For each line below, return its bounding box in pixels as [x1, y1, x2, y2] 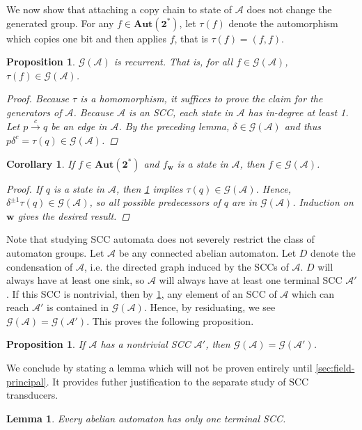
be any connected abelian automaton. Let [118, 245, 297, 260]
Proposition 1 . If [6, 337, 86, 351]
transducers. [6, 388, 58, 402]
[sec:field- [315, 360, 355, 375]
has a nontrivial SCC [100, 337, 191, 351]
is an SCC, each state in [128, 104, 233, 119]
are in [232, 195, 258, 209]
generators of [6, 104, 62, 119]
